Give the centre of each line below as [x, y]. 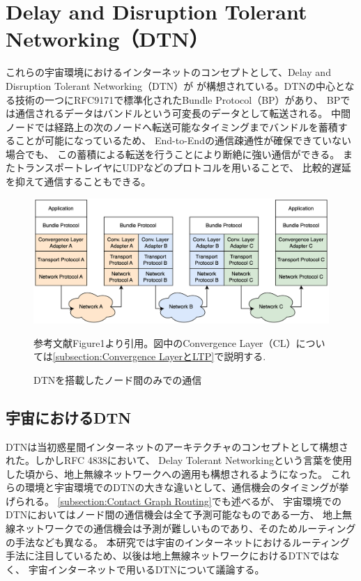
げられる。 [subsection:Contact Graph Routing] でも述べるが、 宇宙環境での [174, 501]
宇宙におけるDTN [69, 417]
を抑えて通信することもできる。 [78, 181]
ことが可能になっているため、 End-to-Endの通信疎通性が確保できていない [183, 140]
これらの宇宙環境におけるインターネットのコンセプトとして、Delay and [168, 72]
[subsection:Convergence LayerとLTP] [133, 356]
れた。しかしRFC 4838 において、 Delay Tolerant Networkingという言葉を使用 [179, 460]
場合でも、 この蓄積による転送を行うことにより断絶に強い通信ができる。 [173, 154]
